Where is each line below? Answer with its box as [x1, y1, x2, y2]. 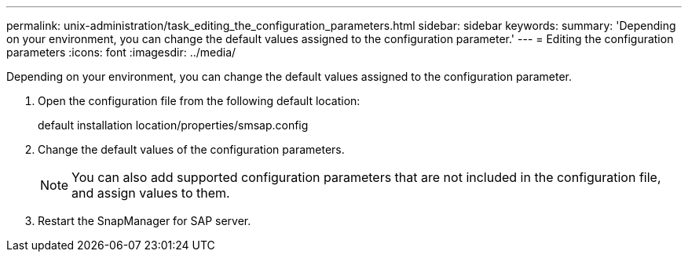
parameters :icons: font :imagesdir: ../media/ [6, 45, 236, 59]
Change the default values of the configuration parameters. [38, 143, 345, 156]
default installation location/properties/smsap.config [38, 118, 309, 132]
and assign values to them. [71, 185, 230, 201]
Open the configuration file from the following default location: [38, 94, 360, 107]
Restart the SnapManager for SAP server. [38, 214, 251, 227]
